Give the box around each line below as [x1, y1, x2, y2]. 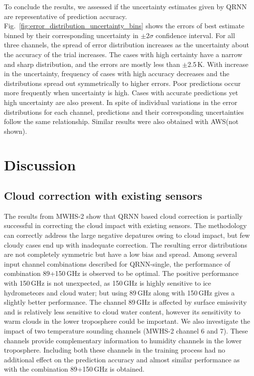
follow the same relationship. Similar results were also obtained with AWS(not [4, 116, 239, 126]
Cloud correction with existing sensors [4, 188, 203, 203]
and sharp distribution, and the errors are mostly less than [4, 59, 180, 69]
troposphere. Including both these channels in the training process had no [4, 345, 226, 355]
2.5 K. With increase [187, 59, 249, 69]
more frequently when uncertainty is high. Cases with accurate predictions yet [4, 87, 238, 98]
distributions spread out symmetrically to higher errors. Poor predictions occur [4, 78, 241, 88]
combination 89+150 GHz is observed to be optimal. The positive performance [4, 268, 239, 278]
